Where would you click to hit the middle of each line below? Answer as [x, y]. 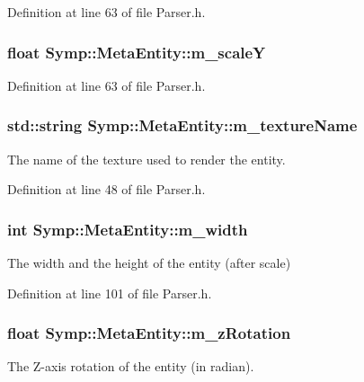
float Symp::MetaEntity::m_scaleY [137, 52]
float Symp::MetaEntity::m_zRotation [149, 333]
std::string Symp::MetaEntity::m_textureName [182, 125]
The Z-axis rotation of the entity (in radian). [131, 366]
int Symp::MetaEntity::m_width [128, 229]
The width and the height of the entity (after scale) [149, 263]
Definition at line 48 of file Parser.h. [107, 189]
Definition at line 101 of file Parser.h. [110, 293]
